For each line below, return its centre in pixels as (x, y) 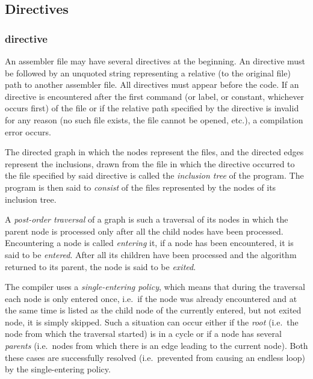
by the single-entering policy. (58, 369)
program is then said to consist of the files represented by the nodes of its (141, 187)
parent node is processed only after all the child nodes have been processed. (144, 231)
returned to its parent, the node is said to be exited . (101, 266)
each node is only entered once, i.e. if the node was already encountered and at (151, 298)
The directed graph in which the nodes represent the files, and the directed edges (154, 152)
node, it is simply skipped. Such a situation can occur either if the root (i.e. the (152, 322)
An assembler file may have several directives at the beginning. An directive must (155, 61)
